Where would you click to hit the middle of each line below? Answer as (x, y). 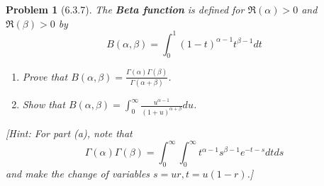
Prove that (45, 76)
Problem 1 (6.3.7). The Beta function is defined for (125, 9)
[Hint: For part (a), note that (69, 133)
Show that (44, 104)
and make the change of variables (78, 173)
